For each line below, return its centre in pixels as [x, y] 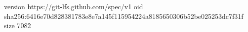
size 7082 [18, 25]
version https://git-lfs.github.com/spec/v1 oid [74, 6]
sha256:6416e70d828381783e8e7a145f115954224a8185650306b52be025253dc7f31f [124, 16]
